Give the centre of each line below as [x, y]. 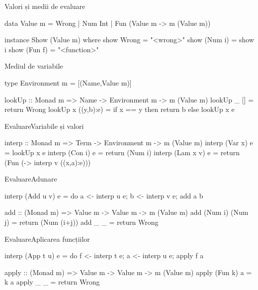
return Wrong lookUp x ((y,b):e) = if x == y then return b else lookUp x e [120, 109]
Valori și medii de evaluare [45, 6]
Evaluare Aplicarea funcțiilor [47, 239]
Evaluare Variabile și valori [44, 126]
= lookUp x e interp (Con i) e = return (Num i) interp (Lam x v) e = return [122, 152]
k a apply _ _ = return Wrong [52, 282]
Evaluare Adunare [31, 179]
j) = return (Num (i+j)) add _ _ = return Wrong [82, 222]
